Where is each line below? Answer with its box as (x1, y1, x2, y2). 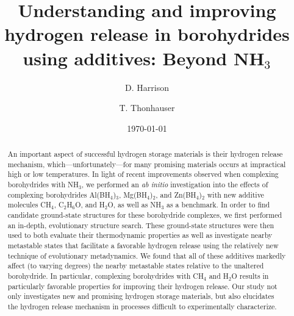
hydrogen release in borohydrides (4, 21, 290, 46)
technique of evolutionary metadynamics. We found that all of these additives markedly (7, 250, 286, 260)
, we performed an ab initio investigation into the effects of (81, 179, 268, 190)
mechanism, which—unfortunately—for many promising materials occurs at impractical (7, 159, 286, 169)
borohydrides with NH (7, 179, 79, 190)
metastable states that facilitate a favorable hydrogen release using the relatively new (7, 240, 279, 250)
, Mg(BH (118, 189, 147, 199)
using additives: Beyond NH (23, 45, 265, 70)
